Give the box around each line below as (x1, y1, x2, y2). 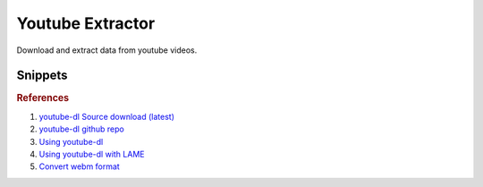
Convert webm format (38, 161, 120, 172)
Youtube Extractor (16, 13, 156, 33)
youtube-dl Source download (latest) (38, 111, 174, 122)
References (16, 92, 70, 105)
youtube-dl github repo (38, 123, 124, 134)
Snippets (16, 68, 68, 83)
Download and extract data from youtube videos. (16, 45, 198, 55)
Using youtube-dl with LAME (38, 149, 145, 159)
